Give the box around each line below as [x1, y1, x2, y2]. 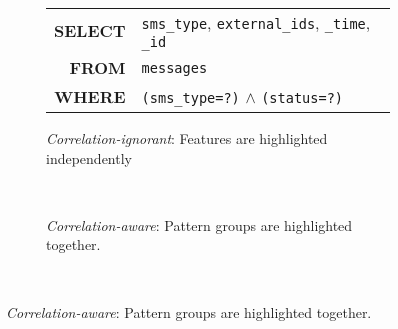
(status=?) [261, 90, 343, 106]
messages [141, 59, 208, 76]
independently [46, 147, 132, 168]
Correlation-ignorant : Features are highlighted [46, 128, 328, 148]
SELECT [54, 19, 126, 42]
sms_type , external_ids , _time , [141, 11, 371, 34]
